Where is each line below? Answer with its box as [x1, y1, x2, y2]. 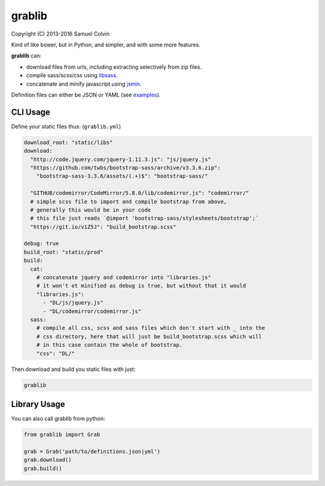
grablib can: [11, 52, 42, 60]
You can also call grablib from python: [11, 415, 105, 422]
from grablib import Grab [23, 431, 101, 438]
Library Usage [11, 399, 66, 409]
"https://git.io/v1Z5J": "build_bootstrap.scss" [30, 223, 177, 230]
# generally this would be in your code [30, 206, 151, 213]
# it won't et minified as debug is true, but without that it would [36, 282, 246, 289]
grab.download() [23, 456, 72, 464]
